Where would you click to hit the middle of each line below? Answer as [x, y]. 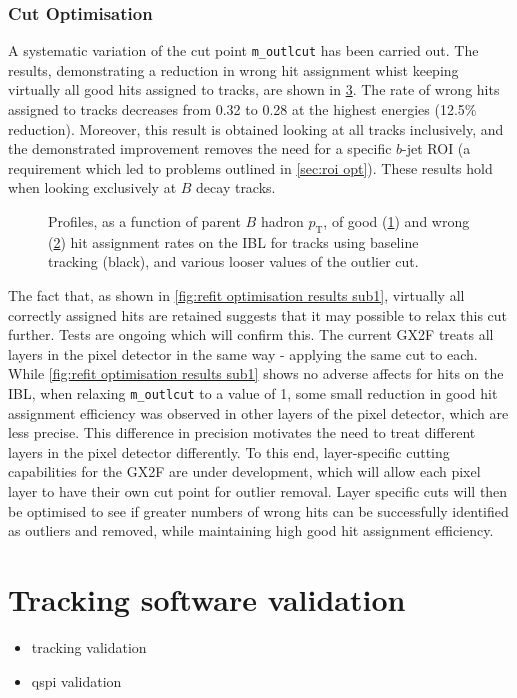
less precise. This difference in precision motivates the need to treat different [242, 432]
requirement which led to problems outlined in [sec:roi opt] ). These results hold [250, 167]
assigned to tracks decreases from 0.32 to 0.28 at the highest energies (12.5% [242, 109]
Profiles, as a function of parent [144, 221]
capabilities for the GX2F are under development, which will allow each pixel [244, 471]
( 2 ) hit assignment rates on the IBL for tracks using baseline [233, 241]
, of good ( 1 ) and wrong [396, 221]
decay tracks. [236, 187]
